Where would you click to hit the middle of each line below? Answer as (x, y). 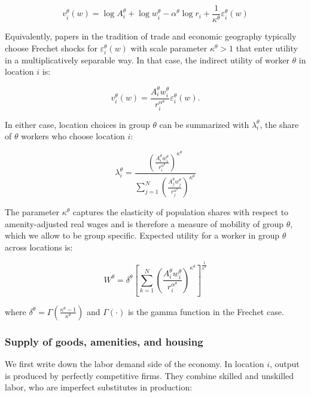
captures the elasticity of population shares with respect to (181, 212)
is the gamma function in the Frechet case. (206, 311)
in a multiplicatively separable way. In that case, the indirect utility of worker (147, 59)
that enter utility (267, 48)
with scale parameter (169, 48)
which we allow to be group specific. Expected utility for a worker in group (142, 235)
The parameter (32, 212)
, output (285, 364)
